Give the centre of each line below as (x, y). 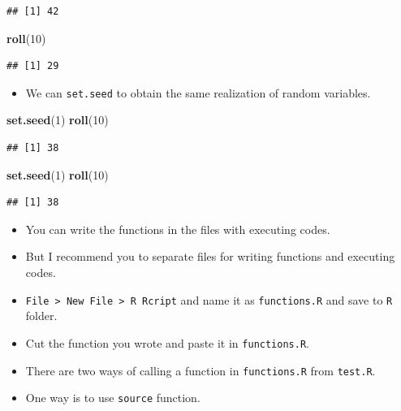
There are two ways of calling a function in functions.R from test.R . (200, 370)
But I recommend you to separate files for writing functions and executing (210, 256)
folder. (41, 316)
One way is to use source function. (113, 398)
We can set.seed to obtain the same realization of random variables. (198, 92)
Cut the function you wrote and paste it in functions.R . (167, 342)
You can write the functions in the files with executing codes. (178, 229)
